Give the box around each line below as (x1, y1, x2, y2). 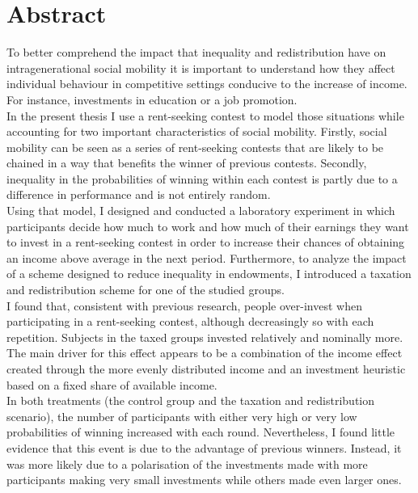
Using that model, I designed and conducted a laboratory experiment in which (6, 202, 395, 219)
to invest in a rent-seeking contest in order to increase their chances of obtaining (6, 234, 405, 251)
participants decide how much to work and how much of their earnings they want (6, 217, 409, 234)
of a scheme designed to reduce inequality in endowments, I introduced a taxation (6, 265, 412, 282)
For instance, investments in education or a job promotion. (6, 91, 298, 107)
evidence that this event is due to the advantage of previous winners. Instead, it (6, 439, 402, 456)
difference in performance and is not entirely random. (6, 186, 271, 203)
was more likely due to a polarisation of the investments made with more (6, 455, 368, 472)
